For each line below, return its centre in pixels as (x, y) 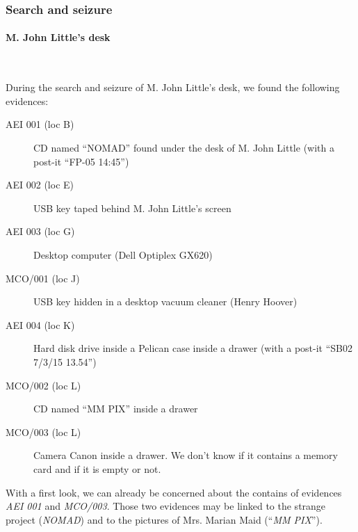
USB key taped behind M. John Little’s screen (132, 208)
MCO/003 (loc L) (43, 432)
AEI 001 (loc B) (40, 124)
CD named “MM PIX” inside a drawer (116, 409)
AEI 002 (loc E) (40, 185)
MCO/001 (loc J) (43, 278)
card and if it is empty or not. (97, 468)
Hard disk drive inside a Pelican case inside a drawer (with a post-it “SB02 (193, 348)
